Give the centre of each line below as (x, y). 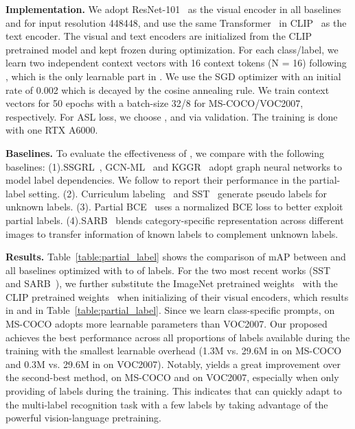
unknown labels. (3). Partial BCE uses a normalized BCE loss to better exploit (174, 207)
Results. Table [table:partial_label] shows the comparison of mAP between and (176, 257)
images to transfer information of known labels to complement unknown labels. (172, 233)
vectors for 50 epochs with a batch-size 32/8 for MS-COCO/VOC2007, (154, 103)
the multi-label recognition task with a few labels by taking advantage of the (167, 404)
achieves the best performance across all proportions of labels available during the (178, 337)
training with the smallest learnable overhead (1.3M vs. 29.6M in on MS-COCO (174, 351)
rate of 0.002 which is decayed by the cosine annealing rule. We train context (168, 89)
